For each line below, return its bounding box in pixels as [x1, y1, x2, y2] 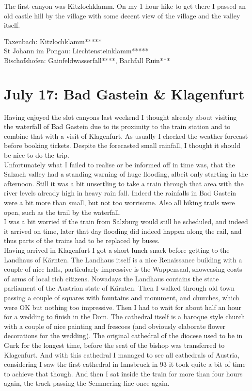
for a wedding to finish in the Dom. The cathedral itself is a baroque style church [4, 311, 245, 322]
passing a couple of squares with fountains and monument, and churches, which [4, 292, 239, 302]
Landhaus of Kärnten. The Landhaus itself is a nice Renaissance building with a [4, 254, 242, 264]
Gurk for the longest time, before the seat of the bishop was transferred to [4, 340, 225, 350]
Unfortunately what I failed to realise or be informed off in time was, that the [4, 159, 235, 169]
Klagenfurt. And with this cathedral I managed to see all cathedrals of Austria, [4, 349, 239, 359]
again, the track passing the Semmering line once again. [4, 378, 170, 388]
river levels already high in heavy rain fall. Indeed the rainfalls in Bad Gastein [4, 188, 236, 198]
